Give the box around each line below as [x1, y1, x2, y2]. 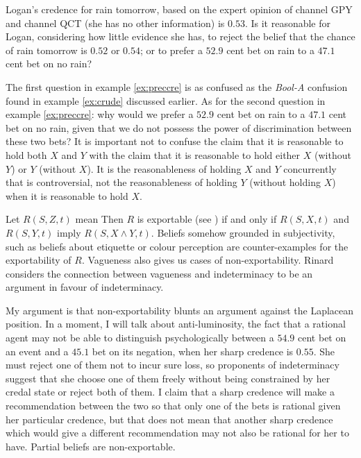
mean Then [75, 212, 124, 226]
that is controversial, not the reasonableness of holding [6, 175, 237, 189]
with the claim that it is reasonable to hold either [89, 147, 301, 162]
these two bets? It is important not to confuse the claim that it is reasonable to [6, 134, 344, 149]
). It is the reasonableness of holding [87, 161, 242, 176]
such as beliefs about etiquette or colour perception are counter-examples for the [6, 239, 349, 253]
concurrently [283, 161, 337, 176]
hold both [6, 147, 47, 162]
